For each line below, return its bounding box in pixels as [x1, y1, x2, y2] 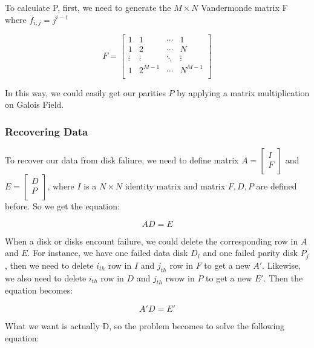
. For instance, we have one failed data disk [27, 246, 188, 259]
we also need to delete [5, 271, 87, 284]
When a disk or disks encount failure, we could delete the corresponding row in [5, 234, 298, 247]
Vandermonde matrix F [201, 1, 288, 13]
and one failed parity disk [203, 246, 298, 259]
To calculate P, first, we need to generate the [5, 1, 171, 13]
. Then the [263, 271, 303, 284]
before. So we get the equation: [5, 200, 120, 212]
